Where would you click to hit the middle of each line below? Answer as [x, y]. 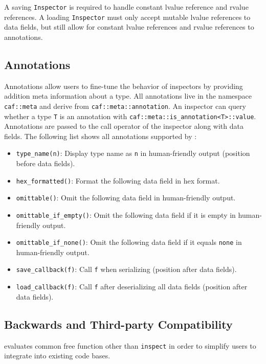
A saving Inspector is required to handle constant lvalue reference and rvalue [126, 7]
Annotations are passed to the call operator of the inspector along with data [124, 126]
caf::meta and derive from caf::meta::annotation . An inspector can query [125, 106]
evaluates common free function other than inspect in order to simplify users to [130, 345]
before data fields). [46, 163]
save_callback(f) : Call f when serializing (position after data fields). [126, 269]
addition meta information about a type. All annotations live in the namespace [128, 96]
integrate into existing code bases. [57, 356]
